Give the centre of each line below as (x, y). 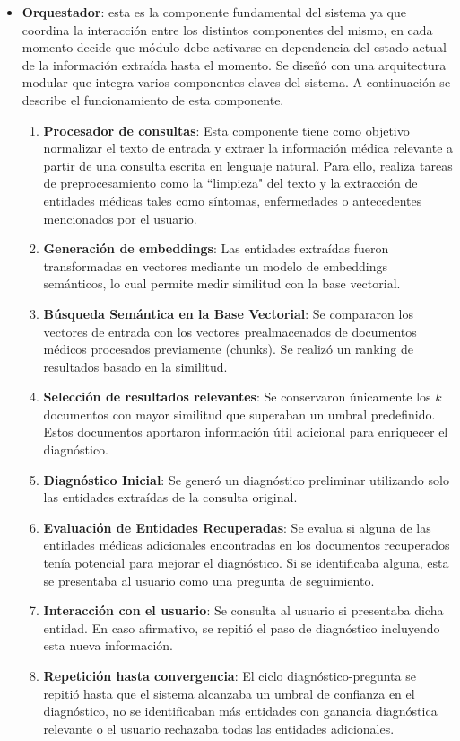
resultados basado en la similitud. (135, 366)
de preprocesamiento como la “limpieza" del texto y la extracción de (230, 183)
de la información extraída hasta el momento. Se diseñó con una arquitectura (234, 64)
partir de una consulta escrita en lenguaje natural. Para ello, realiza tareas (248, 165)
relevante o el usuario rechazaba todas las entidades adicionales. (219, 728)
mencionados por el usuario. (120, 218)
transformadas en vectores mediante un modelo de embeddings (216, 265)
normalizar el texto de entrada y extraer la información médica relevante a (248, 148)
